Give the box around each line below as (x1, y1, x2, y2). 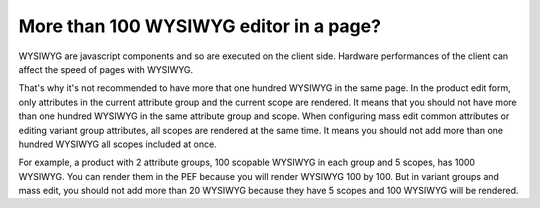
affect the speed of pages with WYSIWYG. (18, 63, 194, 75)
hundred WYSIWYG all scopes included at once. (18, 138, 217, 150)
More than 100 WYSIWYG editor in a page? (18, 15, 382, 37)
